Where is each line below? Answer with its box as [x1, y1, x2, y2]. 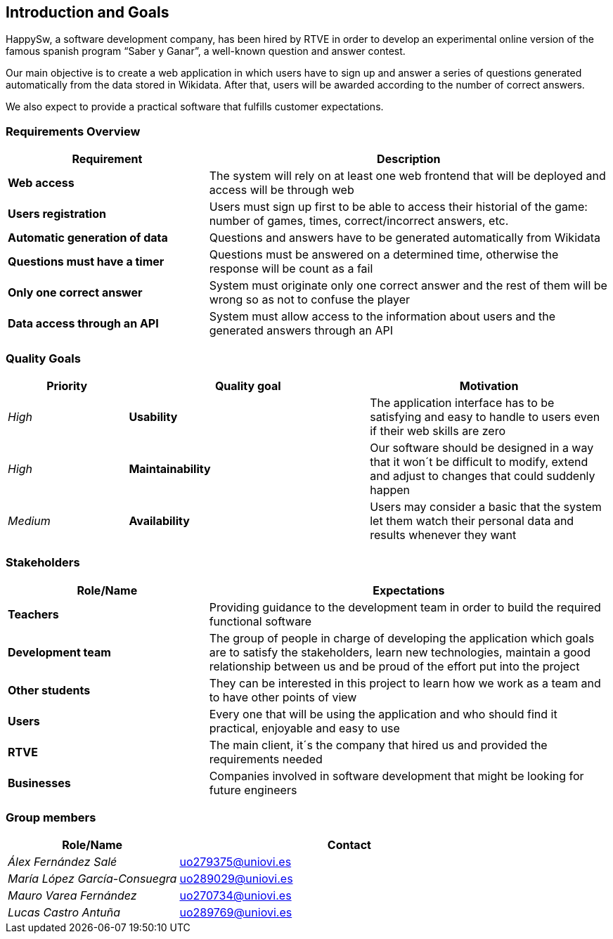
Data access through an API [8, 316, 159, 331]
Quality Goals [6, 351, 81, 365]
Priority [46, 378, 88, 393]
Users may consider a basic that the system [370, 499, 602, 514]
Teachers [8, 607, 59, 621]
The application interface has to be [370, 395, 555, 410]
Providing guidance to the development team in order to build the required [209, 600, 601, 614]
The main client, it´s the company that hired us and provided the [209, 737, 548, 752]
